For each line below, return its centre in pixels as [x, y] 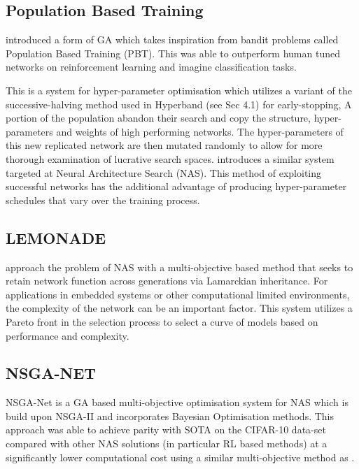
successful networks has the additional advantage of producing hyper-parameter [176, 186]
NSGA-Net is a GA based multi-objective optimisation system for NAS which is [177, 402]
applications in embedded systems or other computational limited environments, [178, 294]
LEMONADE [56, 237]
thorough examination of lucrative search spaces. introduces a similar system [170, 158]
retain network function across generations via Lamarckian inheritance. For [167, 281]
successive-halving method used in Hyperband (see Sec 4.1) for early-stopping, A [179, 104]
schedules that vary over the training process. [103, 200]
